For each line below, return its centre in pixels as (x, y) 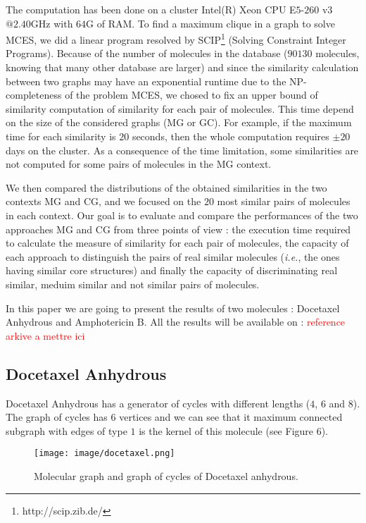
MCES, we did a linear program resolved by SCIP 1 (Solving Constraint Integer (176, 38)
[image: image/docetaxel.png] (105, 454)
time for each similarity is (61, 136)
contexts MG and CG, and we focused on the (103, 201)
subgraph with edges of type (67, 430)
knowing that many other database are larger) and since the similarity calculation (182, 67)
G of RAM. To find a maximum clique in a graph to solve (210, 23)
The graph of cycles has (57, 417)
